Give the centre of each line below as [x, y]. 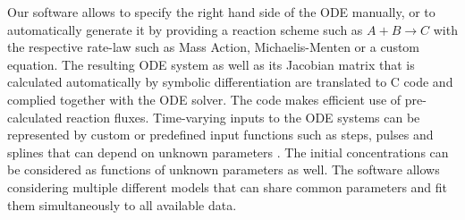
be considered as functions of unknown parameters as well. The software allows [224, 169]
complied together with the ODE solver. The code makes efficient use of [204, 99]
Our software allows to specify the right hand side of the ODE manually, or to [221, 12]
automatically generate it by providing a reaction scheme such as [185, 29]
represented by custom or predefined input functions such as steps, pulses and [220, 135]
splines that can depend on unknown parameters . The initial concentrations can [228, 152]
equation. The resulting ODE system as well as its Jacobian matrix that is [211, 64]
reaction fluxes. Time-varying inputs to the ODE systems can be [243, 117]
